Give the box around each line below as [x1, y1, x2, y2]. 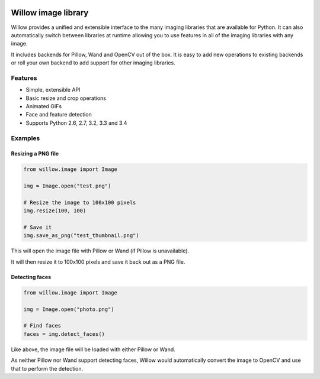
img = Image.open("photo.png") [23, 306, 115, 313]
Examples [11, 134, 40, 142]
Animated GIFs [25, 103, 62, 109]
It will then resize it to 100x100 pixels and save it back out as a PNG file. [11, 258, 185, 265]
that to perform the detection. [11, 365, 84, 372]
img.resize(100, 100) [23, 208, 87, 214]
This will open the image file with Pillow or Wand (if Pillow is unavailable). [11, 247, 190, 254]
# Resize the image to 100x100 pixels [23, 199, 136, 206]
